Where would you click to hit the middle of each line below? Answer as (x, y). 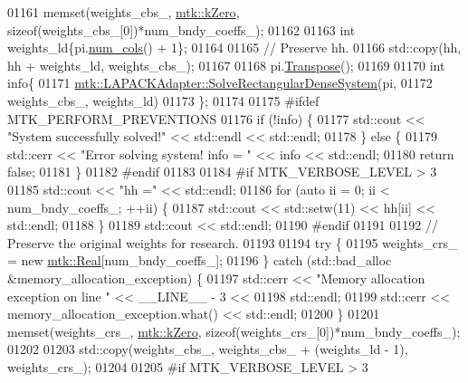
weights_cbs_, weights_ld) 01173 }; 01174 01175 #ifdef (163, 100)
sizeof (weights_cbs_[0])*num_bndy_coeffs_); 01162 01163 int (181, 29)
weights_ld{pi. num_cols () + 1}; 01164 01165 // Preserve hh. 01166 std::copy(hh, (234, 48)
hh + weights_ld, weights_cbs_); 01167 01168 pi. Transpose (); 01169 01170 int (226, 65)
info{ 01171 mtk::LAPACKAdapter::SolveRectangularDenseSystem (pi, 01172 (220, 83)
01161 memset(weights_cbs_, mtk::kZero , (124, 12)
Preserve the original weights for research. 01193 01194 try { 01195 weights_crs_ (233, 242)
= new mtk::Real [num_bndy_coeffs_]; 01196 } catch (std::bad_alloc (200, 260)
